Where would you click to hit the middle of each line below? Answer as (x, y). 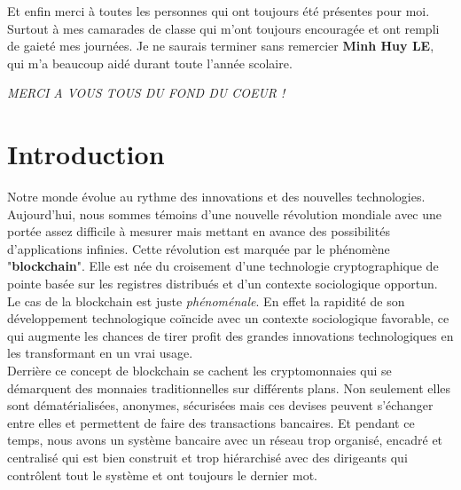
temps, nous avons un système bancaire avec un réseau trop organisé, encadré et (225, 440)
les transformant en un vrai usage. (100, 353)
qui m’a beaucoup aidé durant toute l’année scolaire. (150, 63)
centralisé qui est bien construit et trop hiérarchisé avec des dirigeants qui (207, 457)
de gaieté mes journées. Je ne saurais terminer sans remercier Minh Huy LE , (221, 46)
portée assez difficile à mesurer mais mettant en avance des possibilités (199, 231)
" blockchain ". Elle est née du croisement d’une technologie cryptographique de (223, 266)
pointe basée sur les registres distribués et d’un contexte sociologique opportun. (223, 284)
